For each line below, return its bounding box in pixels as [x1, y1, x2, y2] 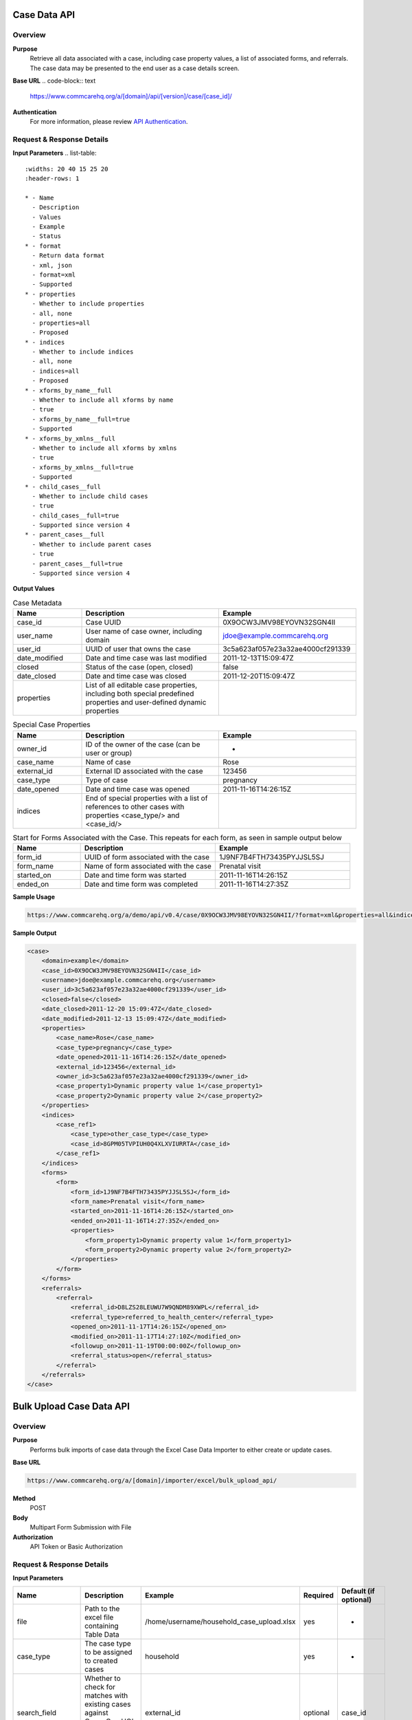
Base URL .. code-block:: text [12, 76, 96, 85]
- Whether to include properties [32, 300, 145, 308]
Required [303, 1591, 334, 1600]
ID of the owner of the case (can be [85, 740, 201, 749]
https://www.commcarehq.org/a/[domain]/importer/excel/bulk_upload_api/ [27, 1476, 277, 1484]
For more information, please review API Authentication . [30, 118, 188, 126]
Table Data [84, 1630, 119, 1640]
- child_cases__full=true [32, 511, 119, 519]
